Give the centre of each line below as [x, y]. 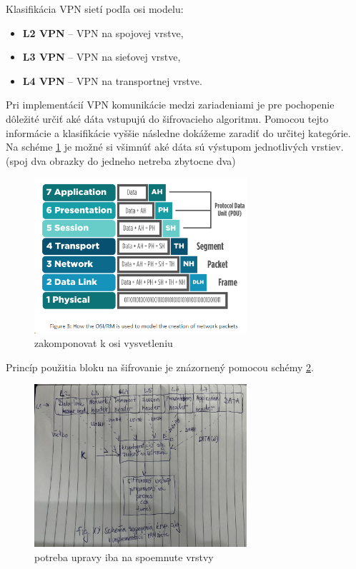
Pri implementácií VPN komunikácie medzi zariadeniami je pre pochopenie [170, 105]
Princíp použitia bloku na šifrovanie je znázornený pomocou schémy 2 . [160, 367]
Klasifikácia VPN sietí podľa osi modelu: [95, 9]
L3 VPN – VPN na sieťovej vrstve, [102, 57]
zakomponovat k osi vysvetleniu [104, 343]
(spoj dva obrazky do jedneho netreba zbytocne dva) [121, 160]
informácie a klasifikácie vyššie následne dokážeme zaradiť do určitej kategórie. [178, 132]
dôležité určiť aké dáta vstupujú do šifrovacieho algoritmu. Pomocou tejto [167, 118]
